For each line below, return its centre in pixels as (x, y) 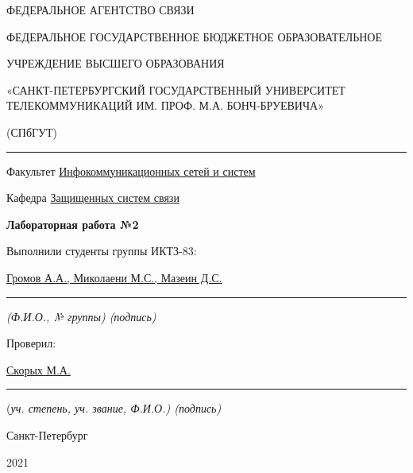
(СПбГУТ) (32, 132)
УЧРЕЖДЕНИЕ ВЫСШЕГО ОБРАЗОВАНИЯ (116, 63)
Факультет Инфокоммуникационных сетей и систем (131, 171)
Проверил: (31, 343)
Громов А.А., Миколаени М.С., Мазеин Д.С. (114, 277)
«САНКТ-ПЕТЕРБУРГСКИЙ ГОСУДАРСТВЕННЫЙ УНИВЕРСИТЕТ (176, 89)
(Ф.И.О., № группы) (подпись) (81, 316)
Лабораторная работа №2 (73, 224)
